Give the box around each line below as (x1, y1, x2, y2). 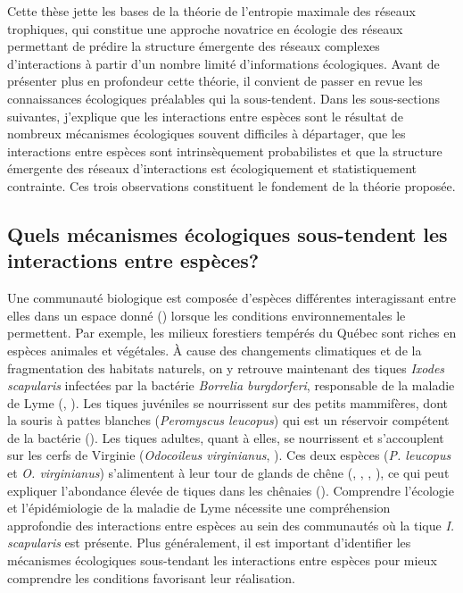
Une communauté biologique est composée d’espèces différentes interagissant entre (7, 288, 457, 307)
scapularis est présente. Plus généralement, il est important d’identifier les (7, 533, 411, 552)
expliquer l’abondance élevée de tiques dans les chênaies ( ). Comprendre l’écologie (7, 480, 454, 499)
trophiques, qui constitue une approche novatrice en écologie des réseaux (7, 19, 403, 38)
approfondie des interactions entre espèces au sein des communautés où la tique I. (7, 515, 455, 534)
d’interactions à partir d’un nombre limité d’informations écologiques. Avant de (7, 54, 440, 72)
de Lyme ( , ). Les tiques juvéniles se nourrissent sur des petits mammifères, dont (7, 393, 448, 412)
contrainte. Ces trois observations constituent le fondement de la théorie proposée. (7, 176, 456, 195)
